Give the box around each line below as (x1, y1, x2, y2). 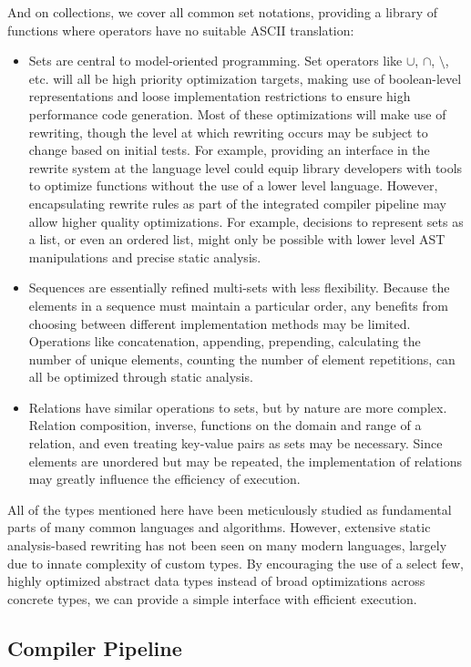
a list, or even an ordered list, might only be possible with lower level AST (28, 230, 445, 249)
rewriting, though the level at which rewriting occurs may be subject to (28, 122, 428, 141)
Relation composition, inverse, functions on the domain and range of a (28, 416, 422, 435)
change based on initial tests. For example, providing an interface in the (28, 140, 430, 159)
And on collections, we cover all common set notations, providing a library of (7, 3, 438, 21)
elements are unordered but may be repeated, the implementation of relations (28, 451, 462, 470)
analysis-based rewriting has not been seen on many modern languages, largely (7, 536, 447, 555)
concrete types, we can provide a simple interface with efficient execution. (7, 589, 417, 608)
